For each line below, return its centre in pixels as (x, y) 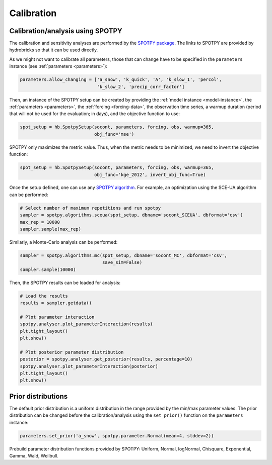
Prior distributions (39, 396)
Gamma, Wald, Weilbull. (34, 456)
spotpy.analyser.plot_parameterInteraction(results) (86, 324)
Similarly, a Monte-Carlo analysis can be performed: (63, 242)
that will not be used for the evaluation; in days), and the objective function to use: (95, 114)
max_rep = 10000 (40, 222)
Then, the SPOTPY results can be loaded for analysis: (65, 283)
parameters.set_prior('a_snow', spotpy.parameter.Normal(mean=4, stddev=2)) (117, 436)
